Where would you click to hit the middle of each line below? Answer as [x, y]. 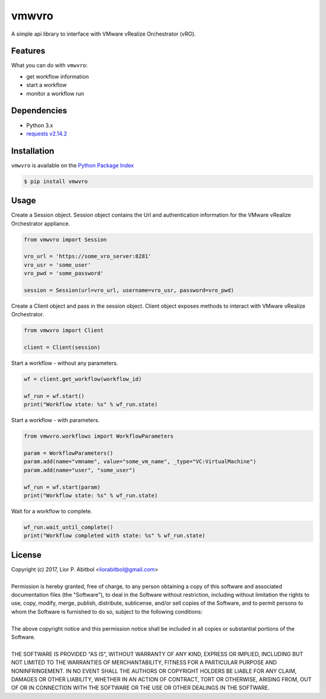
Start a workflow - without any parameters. [65, 363]
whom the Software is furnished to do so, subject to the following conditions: [107, 611]
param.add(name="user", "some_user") [80, 470]
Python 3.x [40, 125]
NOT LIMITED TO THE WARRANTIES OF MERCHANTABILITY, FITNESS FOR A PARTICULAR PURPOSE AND [144, 663]
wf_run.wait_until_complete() [69, 527]
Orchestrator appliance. [41, 223]
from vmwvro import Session [65, 239]
